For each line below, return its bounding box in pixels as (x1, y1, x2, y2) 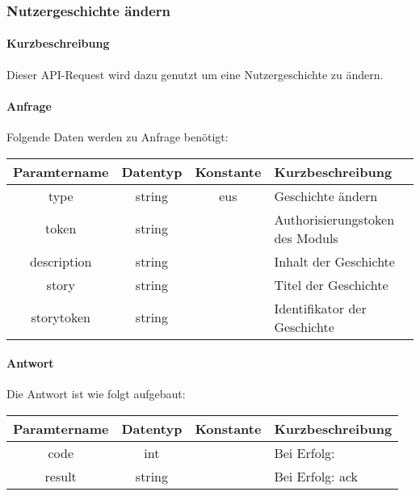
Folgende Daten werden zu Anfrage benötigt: (6, 128, 229, 145)
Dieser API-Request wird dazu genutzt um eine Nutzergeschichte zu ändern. (6, 65, 384, 82)
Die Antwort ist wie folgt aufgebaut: (6, 385, 186, 402)
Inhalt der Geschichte (274, 251, 395, 271)
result (44, 467, 77, 486)
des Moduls (274, 228, 338, 247)
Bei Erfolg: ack (274, 467, 358, 486)
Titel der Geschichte (274, 275, 388, 294)
